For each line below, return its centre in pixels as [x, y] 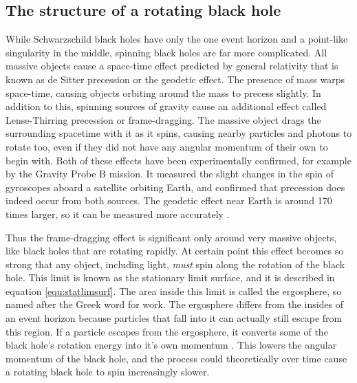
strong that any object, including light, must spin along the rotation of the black [175, 264]
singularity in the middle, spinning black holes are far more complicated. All [166, 52]
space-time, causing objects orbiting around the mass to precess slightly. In [163, 92]
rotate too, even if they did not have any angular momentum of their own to [167, 146]
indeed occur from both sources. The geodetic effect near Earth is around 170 [169, 200]
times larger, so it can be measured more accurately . [118, 214]
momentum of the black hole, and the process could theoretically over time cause [176, 358]
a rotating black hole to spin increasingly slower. [108, 372]
